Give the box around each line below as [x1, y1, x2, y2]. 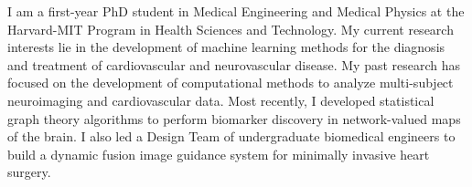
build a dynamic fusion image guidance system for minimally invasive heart [7, 144, 430, 163]
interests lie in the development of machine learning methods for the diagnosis [7, 37, 445, 57]
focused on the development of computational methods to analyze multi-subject [7, 73, 454, 92]
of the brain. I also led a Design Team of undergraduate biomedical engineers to [7, 127, 456, 146]
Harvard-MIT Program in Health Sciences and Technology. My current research [7, 19, 454, 38]
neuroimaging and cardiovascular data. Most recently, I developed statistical [7, 90, 434, 109]
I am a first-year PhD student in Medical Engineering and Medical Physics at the [7, 2, 465, 20]
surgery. [7, 162, 51, 182]
